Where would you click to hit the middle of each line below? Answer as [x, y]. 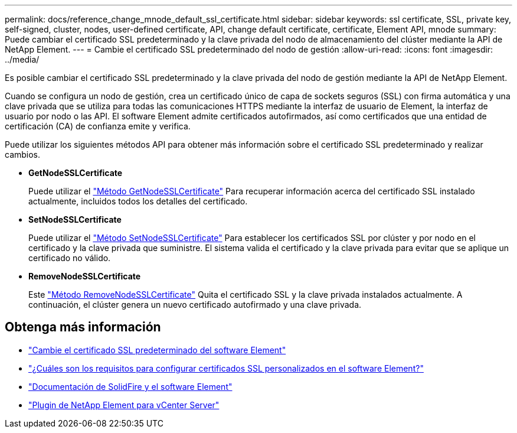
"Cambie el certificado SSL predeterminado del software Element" [157, 350]
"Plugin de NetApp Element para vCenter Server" [124, 405]
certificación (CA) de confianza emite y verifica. [98, 126]
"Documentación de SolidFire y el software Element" [130, 386]
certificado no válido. [70, 258]
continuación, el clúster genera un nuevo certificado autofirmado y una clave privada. [195, 305]
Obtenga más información [83, 327]
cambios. [23, 154]
